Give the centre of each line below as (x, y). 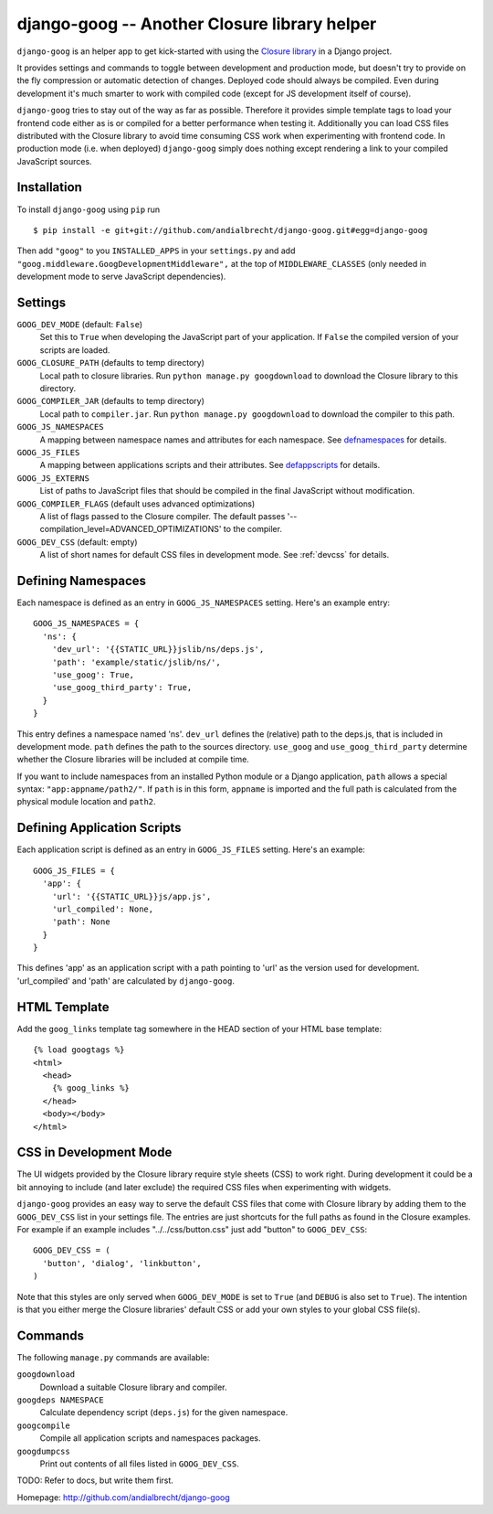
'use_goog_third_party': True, (122, 688)
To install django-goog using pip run (89, 209)
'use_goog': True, (93, 675)
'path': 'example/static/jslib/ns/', (136, 662)
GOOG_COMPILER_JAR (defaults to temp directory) (111, 401)
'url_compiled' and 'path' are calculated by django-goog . (126, 981)
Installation (49, 187)
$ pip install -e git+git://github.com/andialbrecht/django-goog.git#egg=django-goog (231, 230)
